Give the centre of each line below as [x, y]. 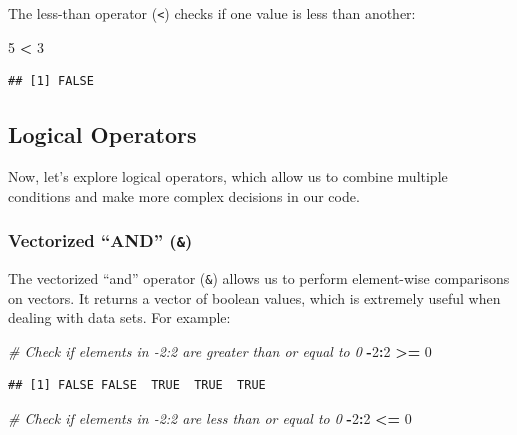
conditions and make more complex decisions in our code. [184, 195]
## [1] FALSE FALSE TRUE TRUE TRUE [137, 385]
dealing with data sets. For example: [119, 317]
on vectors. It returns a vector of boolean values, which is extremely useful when [254, 297]
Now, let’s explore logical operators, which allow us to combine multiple [228, 176]
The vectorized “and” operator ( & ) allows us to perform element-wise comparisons [259, 278]
